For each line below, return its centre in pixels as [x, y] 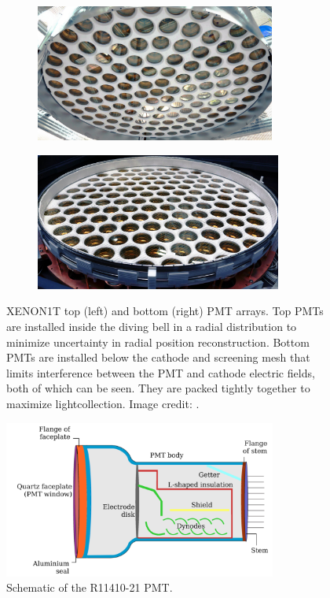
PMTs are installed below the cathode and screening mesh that [158, 357]
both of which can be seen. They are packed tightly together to [158, 388]
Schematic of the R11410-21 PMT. [90, 587]
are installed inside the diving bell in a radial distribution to [152, 326]
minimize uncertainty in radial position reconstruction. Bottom [158, 342]
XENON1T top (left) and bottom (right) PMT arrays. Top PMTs [165, 311]
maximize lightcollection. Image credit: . [103, 403]
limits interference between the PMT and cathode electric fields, [161, 372]
